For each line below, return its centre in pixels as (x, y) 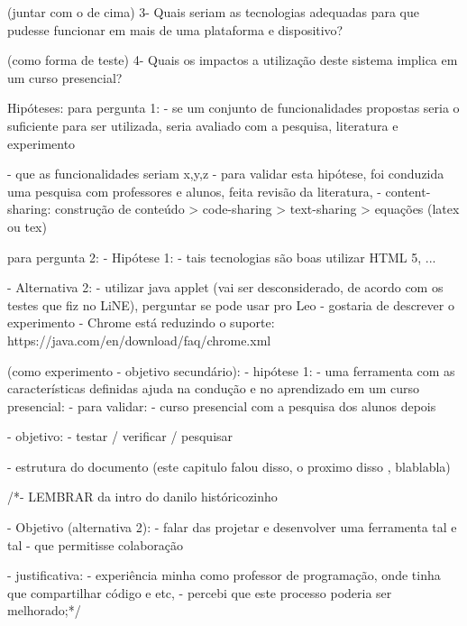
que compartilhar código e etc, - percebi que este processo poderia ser (200, 592)
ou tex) (27, 226)
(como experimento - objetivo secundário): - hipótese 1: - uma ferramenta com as (231, 370)
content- (408, 191)
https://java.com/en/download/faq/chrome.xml (139, 340)
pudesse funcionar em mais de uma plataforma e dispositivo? (175, 29)
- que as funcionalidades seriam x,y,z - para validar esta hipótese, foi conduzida (226, 174)
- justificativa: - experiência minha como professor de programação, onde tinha (224, 575)
